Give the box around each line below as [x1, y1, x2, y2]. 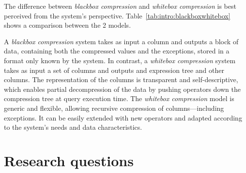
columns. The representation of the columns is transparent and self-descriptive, [4, 74, 238, 85]
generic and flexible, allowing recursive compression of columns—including [4, 103, 224, 113]
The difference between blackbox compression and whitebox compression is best [4, 1, 236, 11]
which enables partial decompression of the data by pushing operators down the [4, 84, 241, 94]
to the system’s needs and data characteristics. [4, 122, 142, 132]
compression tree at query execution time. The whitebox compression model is [4, 93, 234, 104]
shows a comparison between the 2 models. [4, 20, 131, 30]
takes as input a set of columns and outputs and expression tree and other [4, 65, 224, 75]
